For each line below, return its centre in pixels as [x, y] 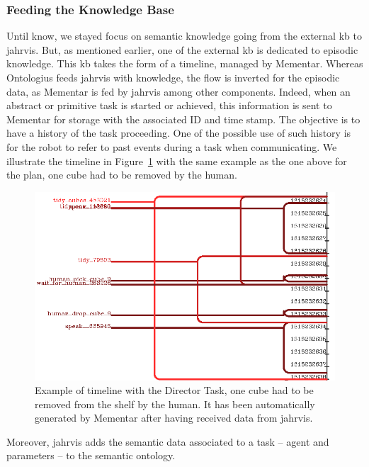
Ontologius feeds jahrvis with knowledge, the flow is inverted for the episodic [173, 77]
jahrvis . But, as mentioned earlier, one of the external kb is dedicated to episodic [182, 49]
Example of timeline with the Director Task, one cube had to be [174, 390]
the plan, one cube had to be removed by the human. [122, 175]
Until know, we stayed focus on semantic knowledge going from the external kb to [184, 36]
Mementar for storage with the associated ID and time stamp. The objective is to [183, 119]
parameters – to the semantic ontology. [91, 455]
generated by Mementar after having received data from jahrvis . [174, 418]
